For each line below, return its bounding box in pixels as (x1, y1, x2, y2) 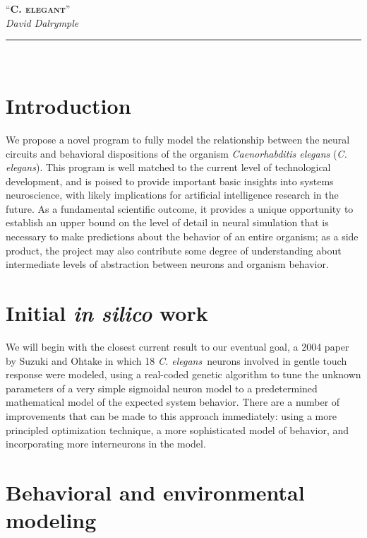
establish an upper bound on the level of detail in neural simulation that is (6, 215, 329, 230)
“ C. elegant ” (6, 1, 71, 16)
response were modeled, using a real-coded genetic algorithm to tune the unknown (6, 367, 361, 382)
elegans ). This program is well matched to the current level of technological (6, 160, 331, 175)
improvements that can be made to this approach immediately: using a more (6, 408, 337, 423)
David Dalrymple (6, 15, 79, 30)
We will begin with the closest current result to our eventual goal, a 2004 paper (6, 339, 349, 353)
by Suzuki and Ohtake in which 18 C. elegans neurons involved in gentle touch (6, 353, 347, 368)
